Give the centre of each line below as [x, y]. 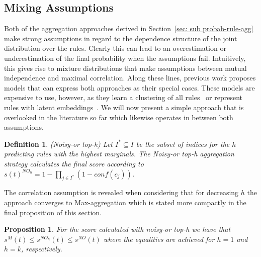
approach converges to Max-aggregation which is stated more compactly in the [125, 202]
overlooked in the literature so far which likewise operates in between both [119, 117]
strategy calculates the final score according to [74, 163]
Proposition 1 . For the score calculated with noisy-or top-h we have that [117, 229]
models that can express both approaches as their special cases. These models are [129, 87]
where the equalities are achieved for [159, 239]
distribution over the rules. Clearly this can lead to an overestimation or [115, 48]
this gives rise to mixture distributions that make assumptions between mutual [125, 68]
